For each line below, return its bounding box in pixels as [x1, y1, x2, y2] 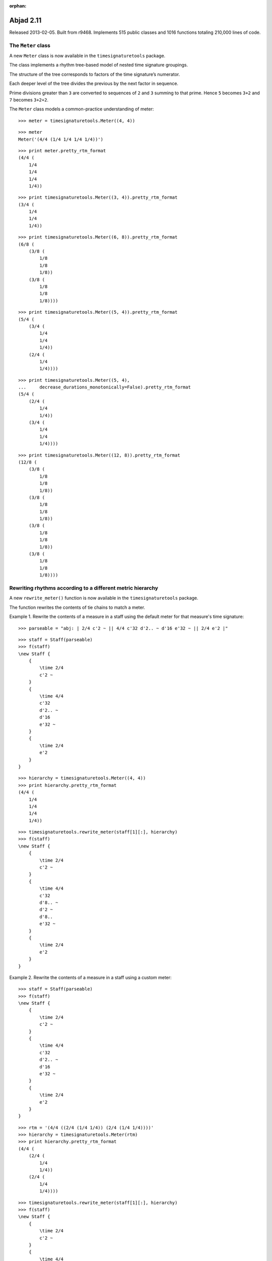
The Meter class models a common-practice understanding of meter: [9, 106, 154, 112]
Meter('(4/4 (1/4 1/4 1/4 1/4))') [18, 136, 103, 142]
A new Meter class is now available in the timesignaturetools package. [9, 53, 166, 59]
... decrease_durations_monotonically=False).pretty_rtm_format [18, 384, 191, 390]
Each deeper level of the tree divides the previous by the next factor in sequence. [9, 81, 179, 87]
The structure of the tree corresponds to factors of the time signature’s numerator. [9, 71, 180, 77]
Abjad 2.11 [9, 16, 42, 25]
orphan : [9, 3, 27, 9]
